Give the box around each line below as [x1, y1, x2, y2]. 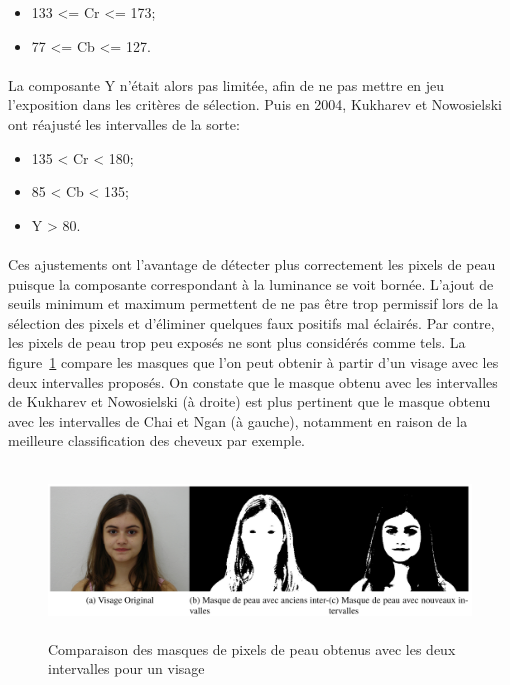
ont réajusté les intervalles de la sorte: [8, 113, 240, 134]
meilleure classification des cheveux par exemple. [8, 430, 305, 451]
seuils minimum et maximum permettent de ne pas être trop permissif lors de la [8, 293, 499, 314]
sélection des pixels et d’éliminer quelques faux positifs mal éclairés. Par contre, [8, 312, 495, 333]
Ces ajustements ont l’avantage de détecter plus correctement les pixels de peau [8, 253, 496, 274]
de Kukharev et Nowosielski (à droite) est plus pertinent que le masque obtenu [8, 391, 491, 412]
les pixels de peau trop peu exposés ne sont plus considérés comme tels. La [8, 332, 466, 353]
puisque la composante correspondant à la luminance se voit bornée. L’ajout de [8, 273, 494, 294]
